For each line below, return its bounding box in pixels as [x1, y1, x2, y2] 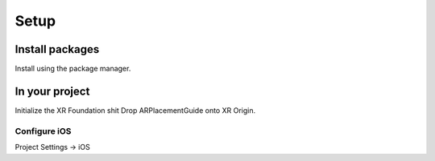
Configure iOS [14, 125, 72, 136]
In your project [14, 84, 90, 98]
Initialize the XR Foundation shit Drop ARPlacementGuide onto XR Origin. [14, 105, 256, 115]
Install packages [14, 42, 100, 56]
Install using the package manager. [14, 64, 131, 74]
